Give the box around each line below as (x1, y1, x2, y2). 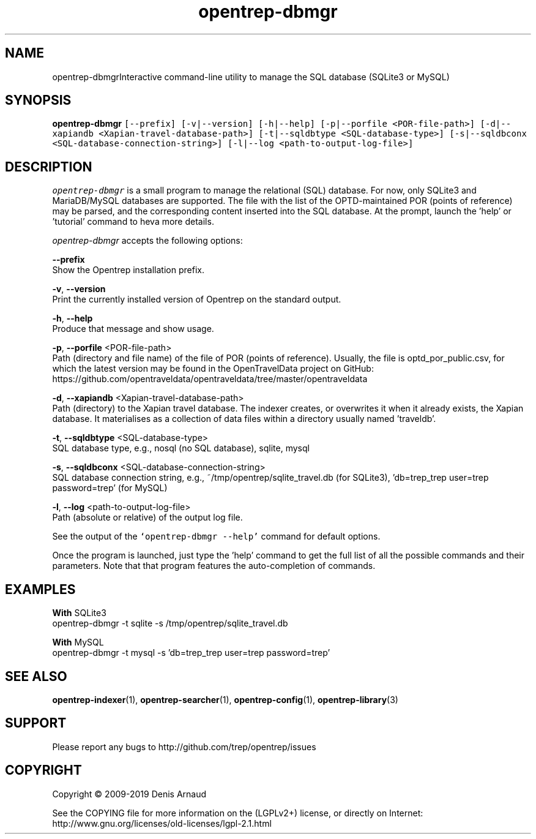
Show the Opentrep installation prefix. (52, 265, 204, 276)
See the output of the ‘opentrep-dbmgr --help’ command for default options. (52, 531, 381, 542)
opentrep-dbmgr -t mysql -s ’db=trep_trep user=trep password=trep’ (52, 647, 330, 658)
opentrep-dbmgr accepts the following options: (52, 235, 243, 246)
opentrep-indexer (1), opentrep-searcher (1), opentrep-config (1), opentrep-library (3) (52, 694, 398, 705)
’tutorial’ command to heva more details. (52, 216, 214, 227)
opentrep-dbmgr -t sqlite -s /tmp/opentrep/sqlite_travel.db (52, 618, 288, 629)
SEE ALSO (5, 668, 67, 684)
